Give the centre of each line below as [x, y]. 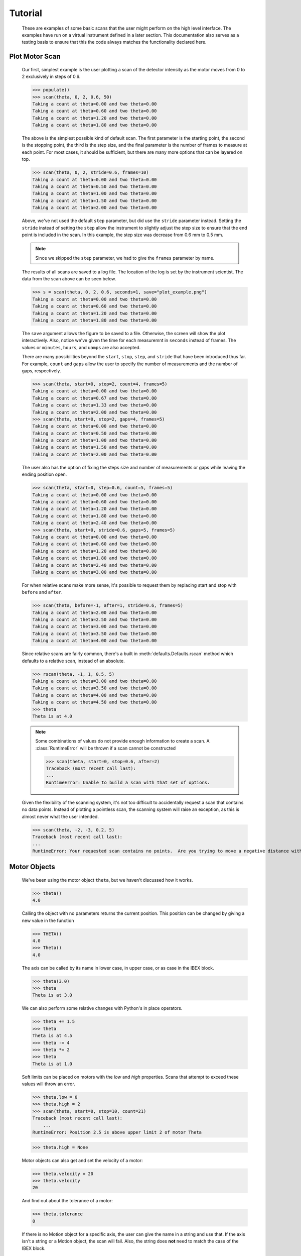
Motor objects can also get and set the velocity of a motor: [82, 1160]
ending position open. [44, 474]
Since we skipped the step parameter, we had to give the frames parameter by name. [125, 258]
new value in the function [48, 920]
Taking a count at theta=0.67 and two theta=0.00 [95, 398]
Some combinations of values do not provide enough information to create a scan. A [123, 741]
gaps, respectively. [41, 371]
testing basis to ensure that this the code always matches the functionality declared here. [114, 42]
